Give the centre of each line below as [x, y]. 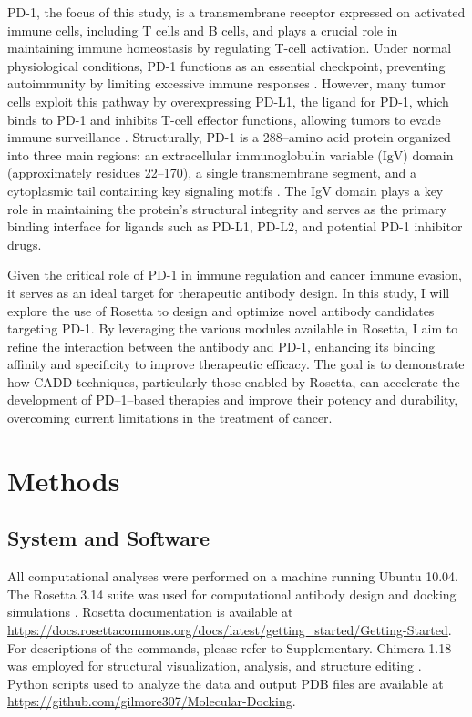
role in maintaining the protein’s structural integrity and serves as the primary [227, 208]
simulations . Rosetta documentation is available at [150, 612]
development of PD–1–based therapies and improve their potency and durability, [233, 399]
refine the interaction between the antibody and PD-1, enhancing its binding [221, 346]
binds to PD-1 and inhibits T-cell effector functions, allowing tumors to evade [224, 119]
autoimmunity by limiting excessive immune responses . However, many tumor [226, 83]
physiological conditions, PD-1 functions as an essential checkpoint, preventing [226, 65]
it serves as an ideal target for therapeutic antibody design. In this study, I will [229, 292]
